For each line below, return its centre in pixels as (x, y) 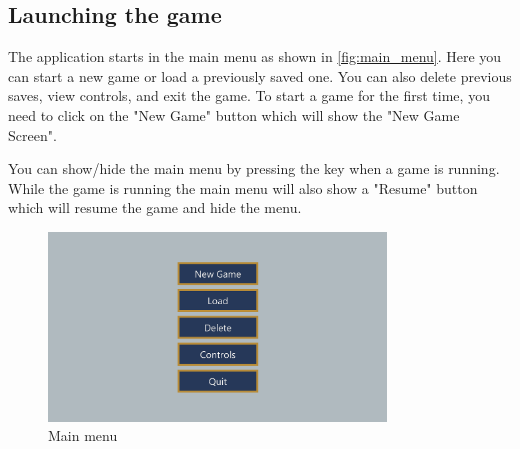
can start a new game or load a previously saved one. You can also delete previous (260, 75)
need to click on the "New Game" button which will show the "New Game (234, 114)
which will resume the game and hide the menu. (155, 207)
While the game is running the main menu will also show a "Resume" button (243, 187)
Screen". (32, 134)
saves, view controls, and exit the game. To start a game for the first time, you (249, 95)
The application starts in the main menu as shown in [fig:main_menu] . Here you (255, 56)
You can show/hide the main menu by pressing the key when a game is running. (254, 168)
